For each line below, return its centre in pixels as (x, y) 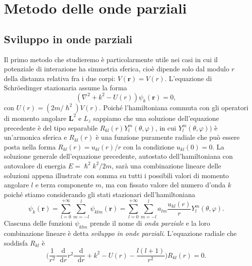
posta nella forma (30, 146)
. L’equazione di (188, 78)
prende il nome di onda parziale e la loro (150, 223)
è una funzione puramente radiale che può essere (168, 137)
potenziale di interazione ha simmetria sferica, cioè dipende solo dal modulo (117, 69)
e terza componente (64, 185)
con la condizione (149, 146)
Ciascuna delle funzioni (38, 223)
